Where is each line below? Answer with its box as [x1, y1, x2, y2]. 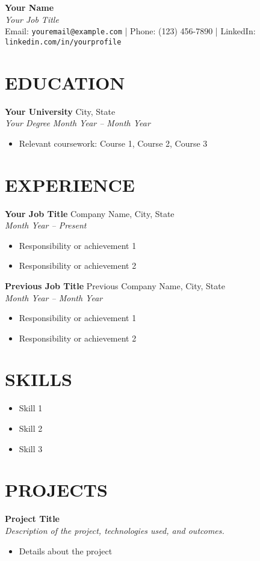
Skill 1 [19, 402, 43, 414]
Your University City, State [5, 105, 116, 117]
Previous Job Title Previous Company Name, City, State [5, 279, 225, 292]
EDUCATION [5, 70, 125, 94]
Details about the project [19, 544, 113, 557]
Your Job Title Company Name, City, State [5, 207, 175, 219]
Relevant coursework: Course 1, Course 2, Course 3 [19, 136, 208, 149]
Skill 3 [19, 442, 43, 455]
